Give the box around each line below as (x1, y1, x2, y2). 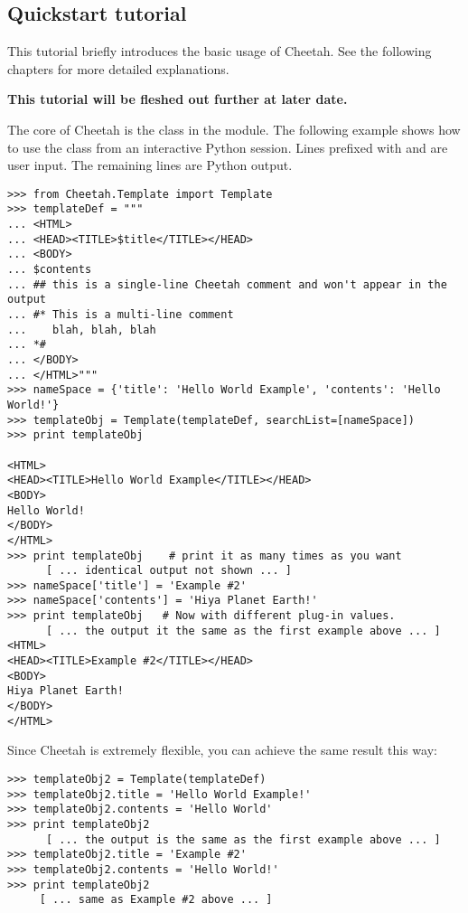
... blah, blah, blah (7, 323, 156, 336)
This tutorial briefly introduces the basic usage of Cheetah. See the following (7, 42, 432, 61)
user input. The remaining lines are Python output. (7, 155, 293, 174)
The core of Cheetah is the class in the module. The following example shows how (7, 119, 461, 138)
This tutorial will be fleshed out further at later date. (7, 89, 348, 108)
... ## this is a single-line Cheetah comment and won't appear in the (7, 278, 447, 291)
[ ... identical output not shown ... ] (45, 564, 292, 578)
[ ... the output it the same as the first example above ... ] (45, 624, 441, 637)
